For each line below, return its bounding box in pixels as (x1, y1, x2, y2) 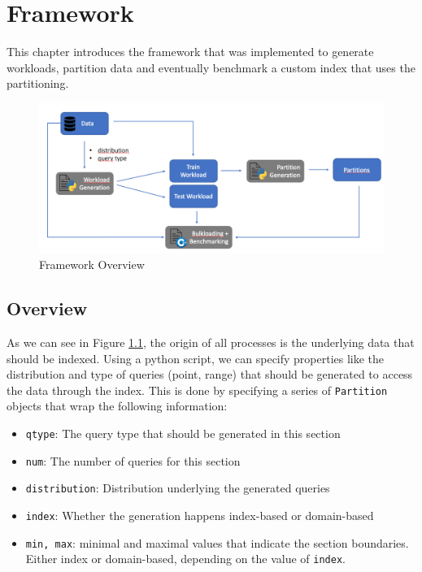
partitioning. (7, 75, 69, 92)
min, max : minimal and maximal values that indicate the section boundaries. (25, 534, 409, 551)
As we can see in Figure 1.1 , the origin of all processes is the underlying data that (7, 333, 415, 350)
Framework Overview (39, 256, 145, 273)
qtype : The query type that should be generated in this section (25, 425, 341, 441)
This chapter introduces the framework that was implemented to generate (7, 43, 374, 60)
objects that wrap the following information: (7, 397, 228, 414)
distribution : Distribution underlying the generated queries (25, 479, 330, 496)
